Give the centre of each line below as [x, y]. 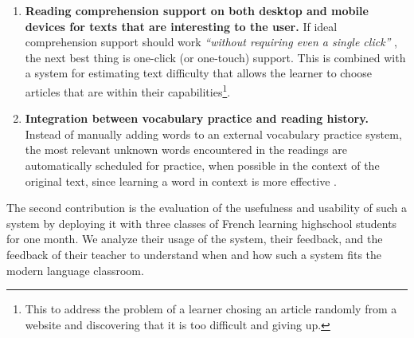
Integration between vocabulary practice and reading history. [197, 118]
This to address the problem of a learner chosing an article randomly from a [211, 309]
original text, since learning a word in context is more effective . [181, 181]
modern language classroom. [75, 270]
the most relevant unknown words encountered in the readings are [186, 149]
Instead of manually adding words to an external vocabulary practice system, [213, 134]
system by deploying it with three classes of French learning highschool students [202, 223]
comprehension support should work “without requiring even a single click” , [211, 42]
